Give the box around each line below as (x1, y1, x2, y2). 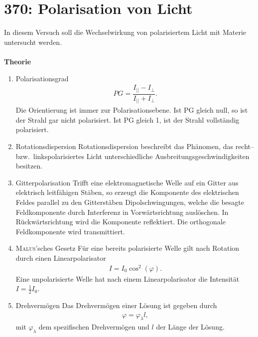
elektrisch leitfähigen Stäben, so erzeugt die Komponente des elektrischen (15, 187, 239, 197)
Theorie (4, 56, 31, 66)
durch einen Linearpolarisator (15, 252, 106, 263)
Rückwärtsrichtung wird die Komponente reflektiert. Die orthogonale (15, 216, 226, 227)
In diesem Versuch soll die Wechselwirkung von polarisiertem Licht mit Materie (4, 27, 247, 37)
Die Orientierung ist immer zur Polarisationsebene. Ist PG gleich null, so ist (15, 105, 248, 115)
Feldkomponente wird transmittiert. (15, 226, 125, 236)
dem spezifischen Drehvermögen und (38, 322, 149, 332)
